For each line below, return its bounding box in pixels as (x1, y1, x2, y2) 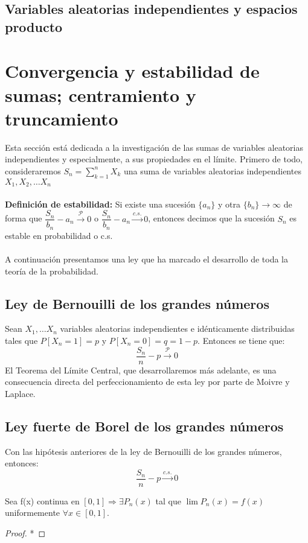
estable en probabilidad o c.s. (5, 229, 113, 241)
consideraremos (5, 164, 61, 177)
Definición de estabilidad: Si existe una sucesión (5, 197, 196, 210)
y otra (217, 197, 240, 210)
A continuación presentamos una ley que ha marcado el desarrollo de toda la (5, 253, 288, 265)
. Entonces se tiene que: (197, 334, 285, 346)
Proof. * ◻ (5, 527, 46, 539)
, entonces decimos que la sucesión (148, 212, 275, 224)
